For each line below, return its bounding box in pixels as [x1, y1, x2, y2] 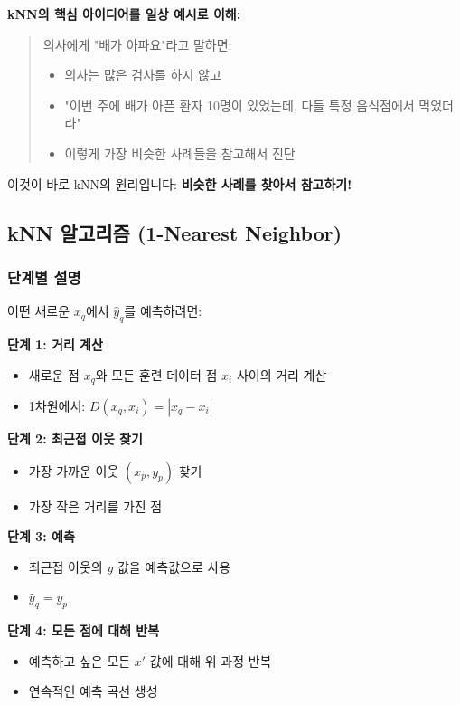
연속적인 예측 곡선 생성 [28, 681, 158, 700]
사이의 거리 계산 [236, 365, 327, 384]
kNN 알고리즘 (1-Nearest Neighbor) [7, 218, 343, 246]
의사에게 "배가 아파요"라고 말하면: [42, 34, 232, 53]
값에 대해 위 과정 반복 [149, 651, 272, 670]
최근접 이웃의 [28, 557, 103, 576]
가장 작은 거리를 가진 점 [28, 496, 163, 515]
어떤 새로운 [7, 301, 70, 320]
